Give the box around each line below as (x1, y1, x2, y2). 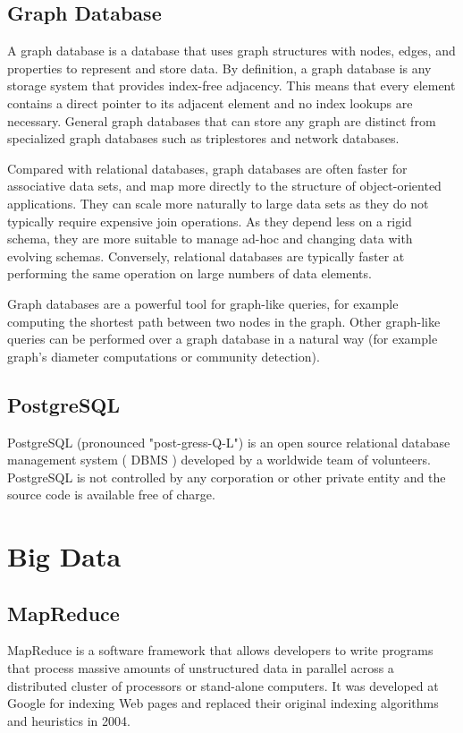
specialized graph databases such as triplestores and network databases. (7, 129, 400, 148)
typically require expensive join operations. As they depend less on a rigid (7, 211, 412, 230)
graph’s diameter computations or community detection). (7, 346, 320, 365)
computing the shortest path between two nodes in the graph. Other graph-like (7, 311, 441, 330)
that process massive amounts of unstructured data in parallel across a (7, 659, 394, 678)
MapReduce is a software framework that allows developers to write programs (7, 641, 434, 660)
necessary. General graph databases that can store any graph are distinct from (7, 111, 436, 130)
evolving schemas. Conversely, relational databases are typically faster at (7, 246, 405, 265)
